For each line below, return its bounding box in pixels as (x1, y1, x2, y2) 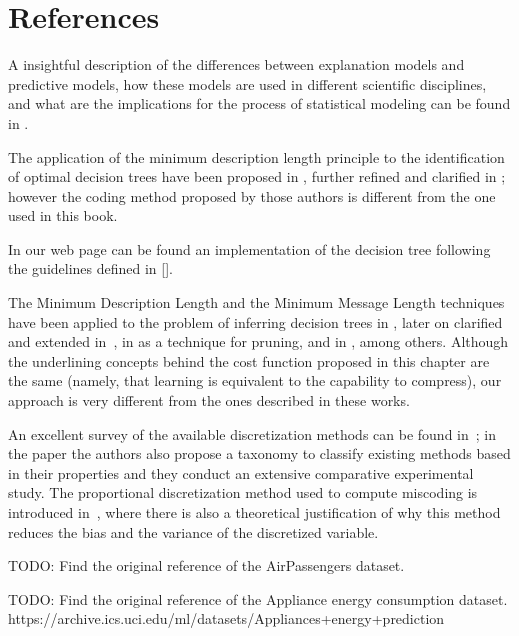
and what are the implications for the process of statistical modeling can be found (8, 93, 511, 114)
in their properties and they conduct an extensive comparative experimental (8, 462, 474, 483)
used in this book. (8, 205, 118, 226)
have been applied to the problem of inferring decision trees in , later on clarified (8, 311, 503, 332)
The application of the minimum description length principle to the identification (8, 146, 505, 167)
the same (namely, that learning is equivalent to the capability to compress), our (8, 370, 502, 391)
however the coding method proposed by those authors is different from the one (8, 185, 496, 206)
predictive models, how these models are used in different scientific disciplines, (8, 73, 487, 94)
